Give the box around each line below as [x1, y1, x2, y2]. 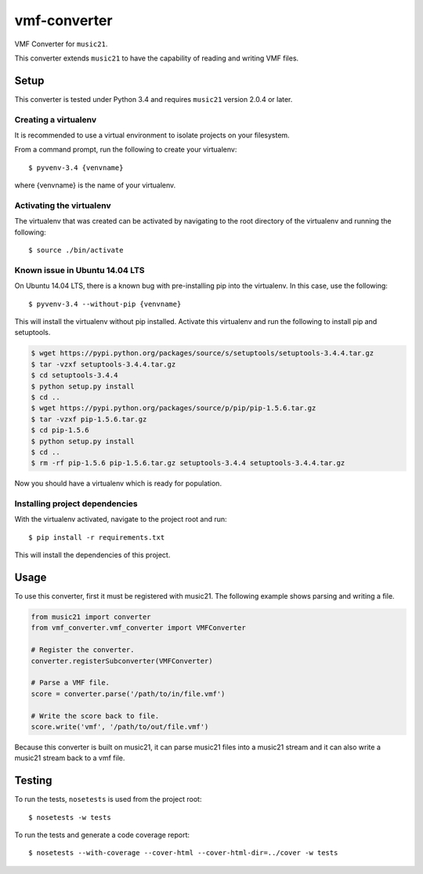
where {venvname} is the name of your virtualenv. [14, 180, 176, 190]
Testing [14, 774, 52, 788]
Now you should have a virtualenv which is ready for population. [14, 479, 222, 488]
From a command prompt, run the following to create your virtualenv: [14, 145, 237, 155]
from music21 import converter [31, 613, 152, 621]
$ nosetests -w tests [28, 813, 111, 821]
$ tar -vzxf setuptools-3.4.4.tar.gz [31, 359, 176, 369]
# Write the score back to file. [31, 711, 160, 720]
